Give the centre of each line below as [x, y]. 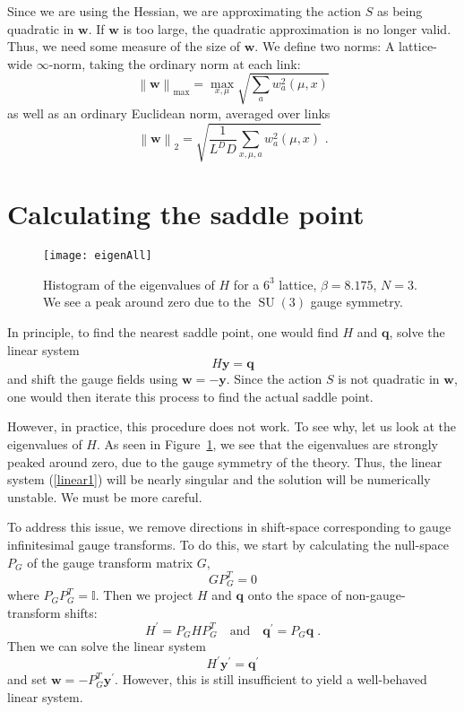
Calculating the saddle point [186, 214]
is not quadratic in [389, 379]
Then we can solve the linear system [107, 646]
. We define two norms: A [325, 46]
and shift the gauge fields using [93, 379]
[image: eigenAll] [98, 256]
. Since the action [274, 379]
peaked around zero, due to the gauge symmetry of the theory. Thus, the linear [225, 461]
